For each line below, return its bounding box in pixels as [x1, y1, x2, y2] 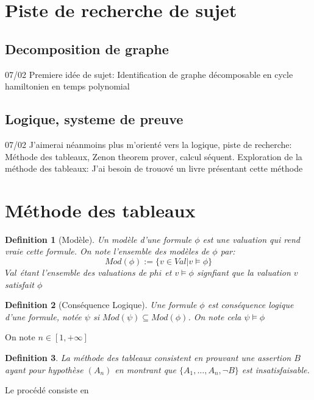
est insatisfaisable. [241, 363, 310, 376]
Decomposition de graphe [5, 39, 169, 58]
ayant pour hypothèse [5, 363, 84, 376]
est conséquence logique [207, 298, 294, 311]
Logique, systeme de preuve [5, 110, 184, 128]
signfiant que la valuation [196, 266, 291, 279]
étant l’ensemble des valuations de [20, 266, 147, 279]
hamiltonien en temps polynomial [5, 80, 130, 93]
